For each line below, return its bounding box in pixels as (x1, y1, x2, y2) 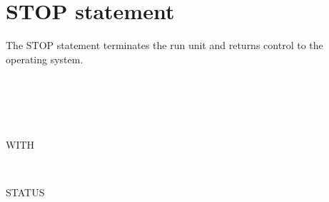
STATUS (6, 185, 45, 200)
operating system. (6, 51, 83, 66)
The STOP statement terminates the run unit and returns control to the (6, 38, 323, 53)
